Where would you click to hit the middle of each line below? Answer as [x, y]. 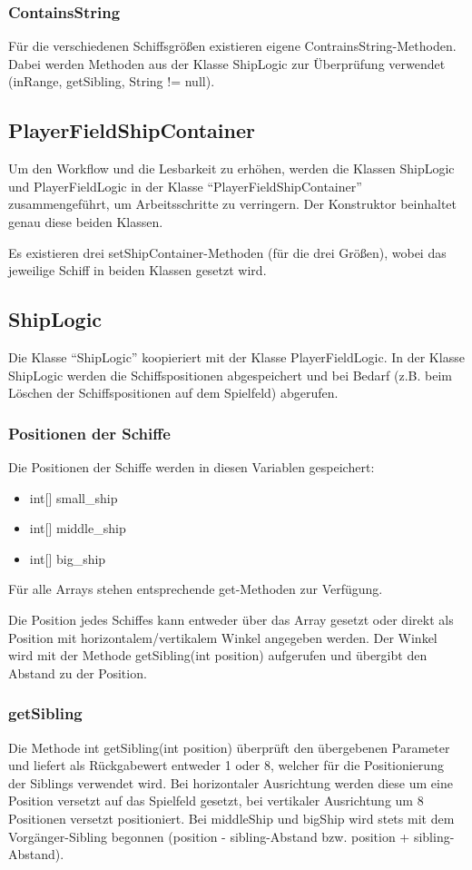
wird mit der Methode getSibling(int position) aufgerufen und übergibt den [218, 655]
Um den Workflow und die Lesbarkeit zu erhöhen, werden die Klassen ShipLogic [231, 168]
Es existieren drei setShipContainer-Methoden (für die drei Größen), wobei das [227, 252]
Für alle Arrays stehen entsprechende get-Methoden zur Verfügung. [196, 589]
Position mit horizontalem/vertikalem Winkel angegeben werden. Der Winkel [223, 637]
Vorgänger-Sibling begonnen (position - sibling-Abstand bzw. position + [209, 836]
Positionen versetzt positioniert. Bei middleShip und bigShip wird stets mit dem [231, 818]
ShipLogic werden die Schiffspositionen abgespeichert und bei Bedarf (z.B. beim [231, 375]
